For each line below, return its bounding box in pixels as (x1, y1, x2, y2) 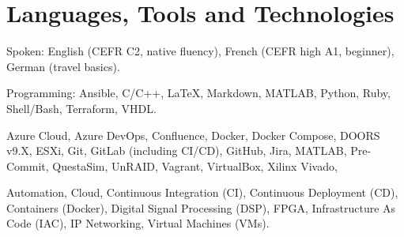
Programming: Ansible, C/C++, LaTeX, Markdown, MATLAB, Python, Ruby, (6, 85, 391, 101)
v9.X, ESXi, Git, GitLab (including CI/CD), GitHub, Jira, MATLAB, (6, 142, 347, 159)
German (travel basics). (6, 58, 120, 74)
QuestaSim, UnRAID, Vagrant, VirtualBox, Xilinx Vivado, (52, 157, 338, 174)
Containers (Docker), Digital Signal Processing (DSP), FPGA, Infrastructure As (6, 199, 396, 216)
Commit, (6, 157, 49, 174)
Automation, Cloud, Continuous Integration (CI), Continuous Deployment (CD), (6, 184, 398, 201)
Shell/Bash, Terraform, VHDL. (6, 100, 157, 116)
